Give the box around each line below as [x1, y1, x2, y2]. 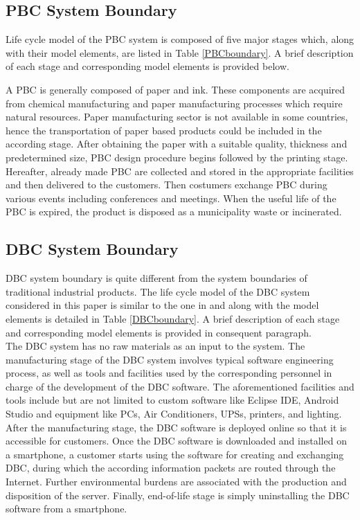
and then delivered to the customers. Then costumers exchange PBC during [6, 177, 327, 192]
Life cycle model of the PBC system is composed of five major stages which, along [6, 32, 354, 46]
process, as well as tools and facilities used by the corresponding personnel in [6, 366, 332, 380]
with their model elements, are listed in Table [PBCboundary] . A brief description [6, 45, 354, 60]
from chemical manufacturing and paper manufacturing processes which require [6, 96, 343, 110]
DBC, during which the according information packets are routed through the [6, 460, 336, 475]
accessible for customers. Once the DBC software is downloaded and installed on [6, 433, 347, 448]
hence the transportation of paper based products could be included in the [6, 123, 322, 137]
